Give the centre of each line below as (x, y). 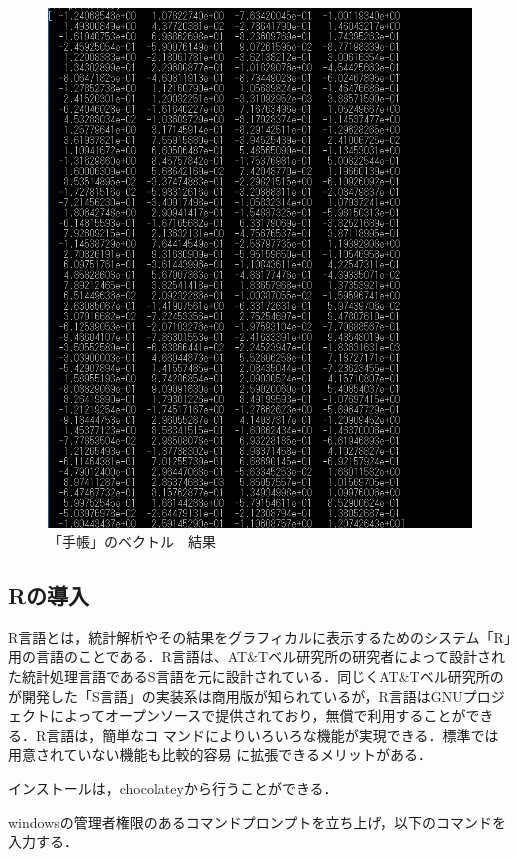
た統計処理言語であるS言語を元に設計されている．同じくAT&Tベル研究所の (256, 676)
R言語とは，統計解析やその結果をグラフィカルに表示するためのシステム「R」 (259, 636)
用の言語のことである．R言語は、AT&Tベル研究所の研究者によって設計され (257, 656)
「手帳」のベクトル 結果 (132, 541)
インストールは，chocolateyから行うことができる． (173, 788)
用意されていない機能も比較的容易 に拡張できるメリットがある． (220, 754)
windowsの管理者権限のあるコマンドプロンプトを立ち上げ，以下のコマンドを (257, 821)
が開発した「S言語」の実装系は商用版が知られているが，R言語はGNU (235, 695)
